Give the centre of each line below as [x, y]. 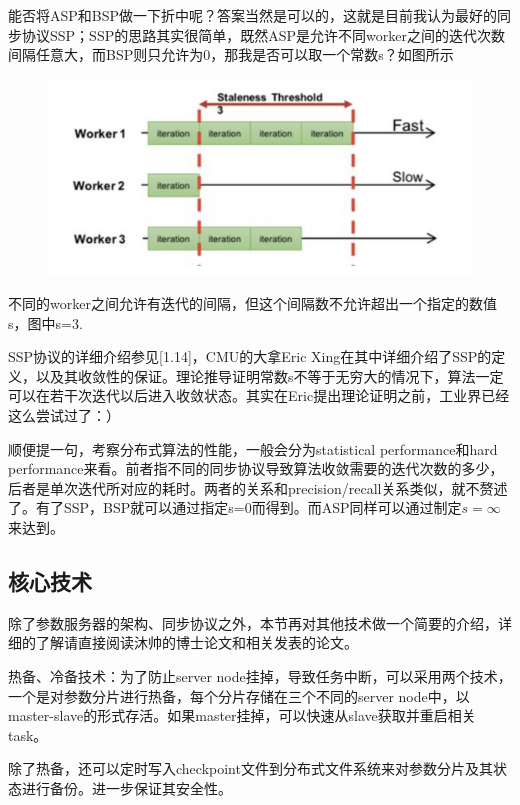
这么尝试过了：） [64, 415]
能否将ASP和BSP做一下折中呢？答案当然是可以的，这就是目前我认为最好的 [253, 15]
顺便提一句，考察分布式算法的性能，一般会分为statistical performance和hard [253, 448]
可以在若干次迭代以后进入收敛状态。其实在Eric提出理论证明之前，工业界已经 [259, 395]
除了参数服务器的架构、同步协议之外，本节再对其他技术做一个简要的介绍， [253, 622]
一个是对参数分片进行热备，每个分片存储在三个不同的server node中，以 [239, 695]
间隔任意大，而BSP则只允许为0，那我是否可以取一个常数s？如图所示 [231, 54]
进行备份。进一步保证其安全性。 [126, 787]
